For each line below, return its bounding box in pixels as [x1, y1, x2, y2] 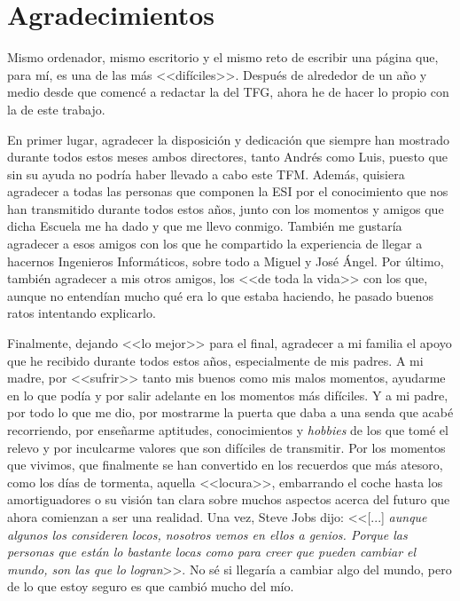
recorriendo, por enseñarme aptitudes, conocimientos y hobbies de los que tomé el [7, 421, 448, 439]
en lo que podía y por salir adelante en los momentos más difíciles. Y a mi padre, [7, 385, 448, 404]
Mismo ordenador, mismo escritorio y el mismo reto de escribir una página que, [7, 48, 439, 67]
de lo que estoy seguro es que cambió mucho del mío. [7, 577, 294, 596]
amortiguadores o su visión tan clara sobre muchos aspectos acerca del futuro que [7, 490, 450, 509]
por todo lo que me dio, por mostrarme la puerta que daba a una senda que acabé [7, 403, 454, 422]
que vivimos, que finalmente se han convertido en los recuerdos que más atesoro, [7, 455, 443, 474]
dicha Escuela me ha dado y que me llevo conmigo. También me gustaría [7, 217, 402, 235]
